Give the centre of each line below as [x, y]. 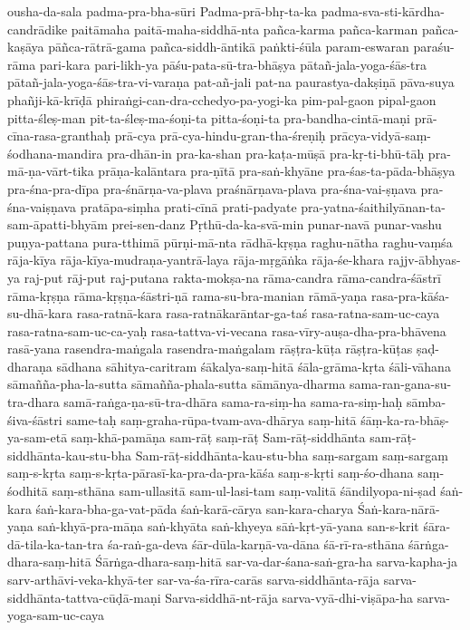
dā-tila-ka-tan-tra [56, 543]
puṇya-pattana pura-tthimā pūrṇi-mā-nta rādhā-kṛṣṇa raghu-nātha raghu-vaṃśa [230, 242]
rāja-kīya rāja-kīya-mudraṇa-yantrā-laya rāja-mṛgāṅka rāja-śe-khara [196, 260]
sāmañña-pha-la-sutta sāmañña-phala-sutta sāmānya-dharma [177, 384]
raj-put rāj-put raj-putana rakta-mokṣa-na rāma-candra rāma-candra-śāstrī [232, 277]
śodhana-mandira [55, 153]
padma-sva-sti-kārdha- [383, 11]
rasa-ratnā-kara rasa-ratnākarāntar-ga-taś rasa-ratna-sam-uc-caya [258, 313]
